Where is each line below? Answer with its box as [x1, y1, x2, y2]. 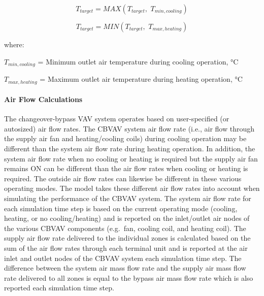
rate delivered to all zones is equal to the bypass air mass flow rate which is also [4, 272, 253, 283]
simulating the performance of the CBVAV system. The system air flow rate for [4, 193, 251, 204]
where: [4, 39, 24, 49]
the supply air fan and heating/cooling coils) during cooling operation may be [4, 133, 247, 144]
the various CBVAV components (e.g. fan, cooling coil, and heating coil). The [4, 222, 246, 233]
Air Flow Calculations [4, 94, 83, 105]
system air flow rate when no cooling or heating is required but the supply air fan [4, 153, 258, 163]
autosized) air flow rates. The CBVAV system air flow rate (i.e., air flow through [4, 123, 255, 134]
